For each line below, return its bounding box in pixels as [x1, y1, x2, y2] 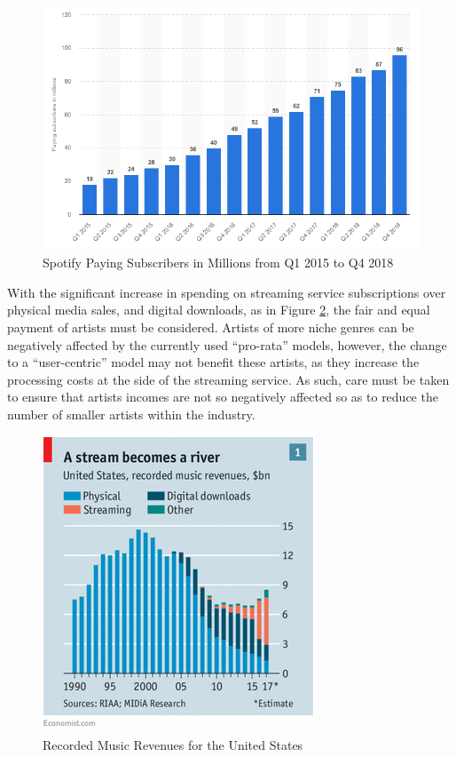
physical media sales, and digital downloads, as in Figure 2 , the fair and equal [7, 300, 430, 319]
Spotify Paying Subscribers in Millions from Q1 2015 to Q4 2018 [43, 253, 394, 272]
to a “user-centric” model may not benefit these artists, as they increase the [7, 353, 420, 371]
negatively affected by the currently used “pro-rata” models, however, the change [7, 335, 447, 354]
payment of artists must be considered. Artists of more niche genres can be [7, 318, 414, 336]
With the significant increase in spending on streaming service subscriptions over [7, 283, 446, 301]
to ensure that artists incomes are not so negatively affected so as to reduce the [7, 387, 438, 406]
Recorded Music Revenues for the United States [43, 736, 303, 754]
